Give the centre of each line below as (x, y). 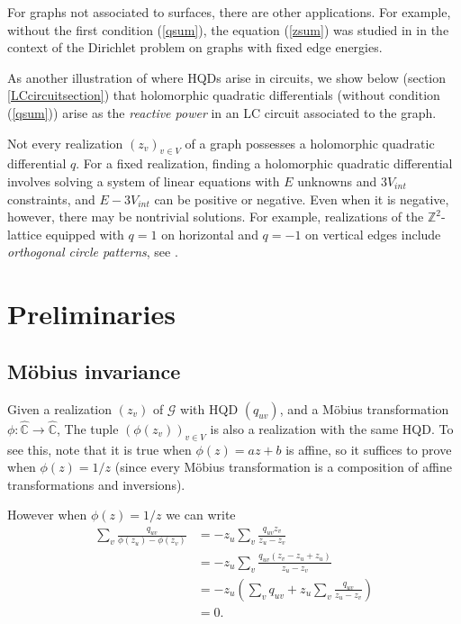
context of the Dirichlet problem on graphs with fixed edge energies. (195, 47)
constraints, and (51, 199)
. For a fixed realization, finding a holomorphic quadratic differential (264, 163)
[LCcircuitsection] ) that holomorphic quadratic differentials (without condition (224, 95)
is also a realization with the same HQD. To (332, 428)
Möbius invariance (94, 371)
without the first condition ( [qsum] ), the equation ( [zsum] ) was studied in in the (228, 29)
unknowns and (337, 181)
